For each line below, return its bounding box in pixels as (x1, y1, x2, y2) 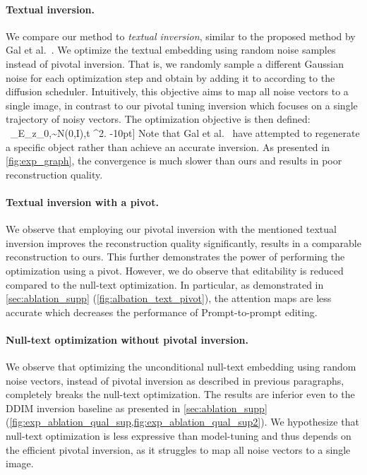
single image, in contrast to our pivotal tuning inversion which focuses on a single (6, 97, 358, 112)
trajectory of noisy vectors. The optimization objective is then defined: (6, 112, 311, 126)
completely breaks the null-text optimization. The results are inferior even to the (6, 387, 355, 402)
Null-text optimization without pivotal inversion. (6, 332, 248, 347)
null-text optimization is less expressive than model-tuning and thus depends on (6, 428, 351, 443)
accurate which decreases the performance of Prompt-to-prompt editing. (6, 304, 318, 319)
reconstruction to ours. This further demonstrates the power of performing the (6, 249, 345, 264)
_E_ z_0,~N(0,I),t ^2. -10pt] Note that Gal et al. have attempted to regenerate (10, 125, 360, 140)
